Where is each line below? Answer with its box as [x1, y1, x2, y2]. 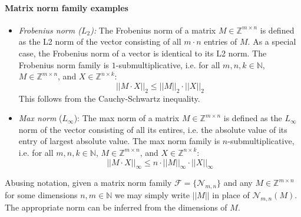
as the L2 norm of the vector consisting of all [18, 35, 181, 48]
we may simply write [115, 189, 190, 201]
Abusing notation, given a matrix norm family [5, 176, 172, 189]
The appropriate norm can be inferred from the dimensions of [5, 201, 227, 213]
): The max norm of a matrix [74, 112, 180, 124]
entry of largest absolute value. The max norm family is [18, 135, 220, 147]
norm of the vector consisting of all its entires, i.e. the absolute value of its [18, 123, 287, 135]
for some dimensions [5, 189, 78, 201]
